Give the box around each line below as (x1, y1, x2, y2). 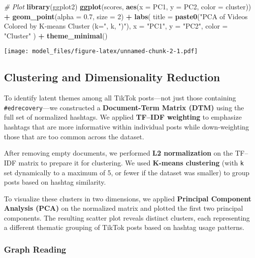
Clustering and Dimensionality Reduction (4, 69, 220, 85)
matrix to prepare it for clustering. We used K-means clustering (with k (18, 157, 244, 167)
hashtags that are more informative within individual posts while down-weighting (4, 122, 249, 132)
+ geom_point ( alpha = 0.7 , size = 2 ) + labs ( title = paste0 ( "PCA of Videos (4, 11, 248, 21)
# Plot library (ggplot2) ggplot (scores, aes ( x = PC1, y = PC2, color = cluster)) (4, 1, 251, 11)
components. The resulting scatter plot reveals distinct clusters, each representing (4, 212, 250, 223)
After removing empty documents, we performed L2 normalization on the (4, 148, 233, 158)
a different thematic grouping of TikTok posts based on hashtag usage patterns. (4, 222, 245, 232)
